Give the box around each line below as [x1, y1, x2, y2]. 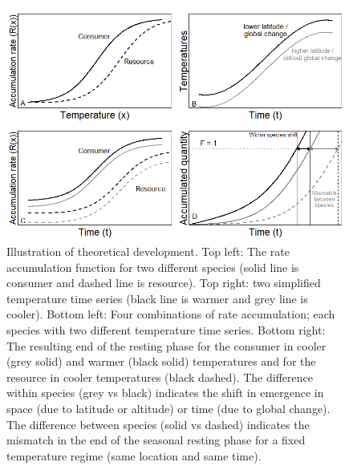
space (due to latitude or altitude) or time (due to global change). [6, 400, 331, 417]
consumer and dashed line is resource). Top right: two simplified [6, 274, 321, 291]
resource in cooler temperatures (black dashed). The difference [6, 368, 313, 385]
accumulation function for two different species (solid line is [6, 258, 299, 275]
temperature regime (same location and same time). [6, 447, 262, 464]
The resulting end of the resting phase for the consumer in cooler [6, 337, 327, 354]
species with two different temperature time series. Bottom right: [6, 322, 326, 338]
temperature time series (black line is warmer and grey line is [6, 290, 308, 306]
